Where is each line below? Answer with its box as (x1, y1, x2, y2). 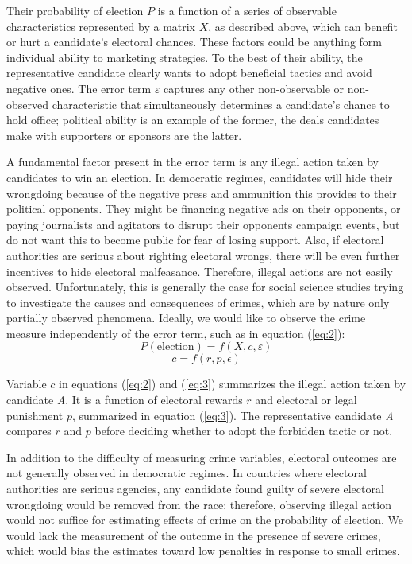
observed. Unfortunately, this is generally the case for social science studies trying (6, 278, 404, 295)
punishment (6, 406, 64, 423)
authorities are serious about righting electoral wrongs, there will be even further (6, 247, 400, 263)
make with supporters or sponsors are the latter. (6, 126, 242, 143)
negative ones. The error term (6, 80, 152, 96)
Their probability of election (6, 2, 144, 18)
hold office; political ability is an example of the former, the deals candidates (6, 111, 379, 128)
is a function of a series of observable (157, 2, 337, 18)
